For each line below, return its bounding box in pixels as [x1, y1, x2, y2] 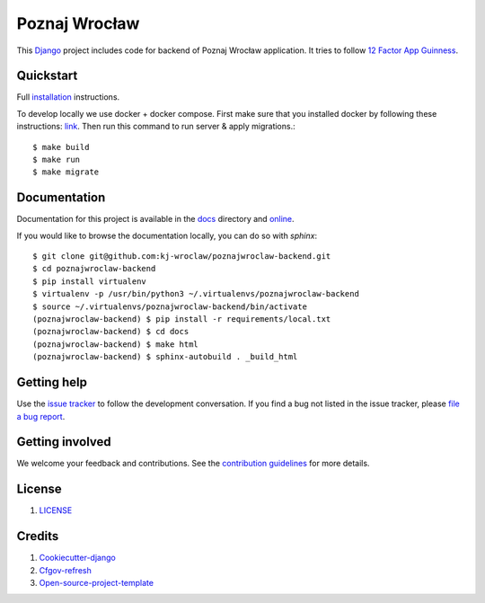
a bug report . [16, 411, 66, 421]
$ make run [32, 155, 81, 165]
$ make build [32, 142, 90, 152]
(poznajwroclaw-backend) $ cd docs [32, 326, 190, 337]
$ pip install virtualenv [32, 276, 147, 287]
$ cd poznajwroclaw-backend [32, 263, 156, 274]
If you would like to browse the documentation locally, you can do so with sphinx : [16, 230, 318, 241]
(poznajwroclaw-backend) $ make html [32, 339, 199, 350]
